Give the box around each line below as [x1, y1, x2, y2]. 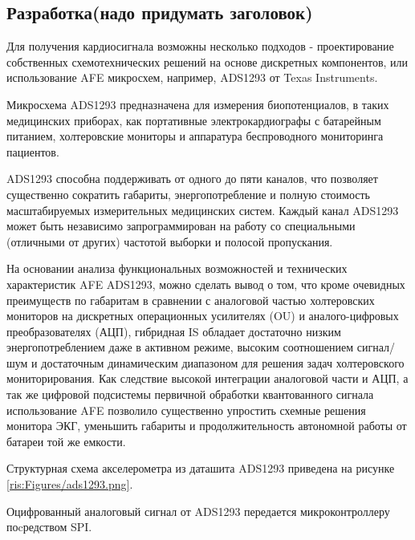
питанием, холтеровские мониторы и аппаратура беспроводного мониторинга [6, 128, 384, 144]
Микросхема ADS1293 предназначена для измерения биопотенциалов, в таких [6, 95, 389, 112]
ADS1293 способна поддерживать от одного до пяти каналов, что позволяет [6, 170, 378, 187]
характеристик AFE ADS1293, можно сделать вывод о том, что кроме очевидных [6, 275, 405, 292]
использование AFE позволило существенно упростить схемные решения [6, 401, 366, 418]
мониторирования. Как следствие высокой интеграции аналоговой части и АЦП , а [6, 370, 409, 387]
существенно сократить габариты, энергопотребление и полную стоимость [6, 185, 370, 202]
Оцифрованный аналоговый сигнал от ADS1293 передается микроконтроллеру [6, 502, 390, 519]
